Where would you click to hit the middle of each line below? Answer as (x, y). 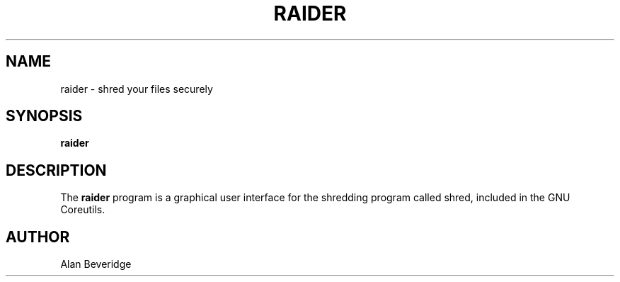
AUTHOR (38, 237)
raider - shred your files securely (137, 89)
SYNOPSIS (44, 116)
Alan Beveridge (96, 264)
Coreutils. (83, 210)
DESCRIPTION (56, 170)
